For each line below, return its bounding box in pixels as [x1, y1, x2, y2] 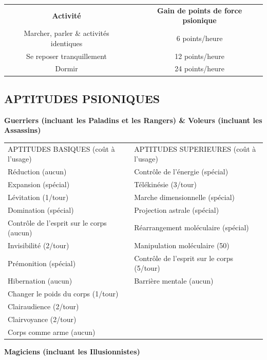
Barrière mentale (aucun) [134, 275, 214, 286]
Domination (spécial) [8, 204, 74, 215]
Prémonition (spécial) [8, 257, 76, 268]
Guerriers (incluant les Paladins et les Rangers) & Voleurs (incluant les [4, 114, 262, 125]
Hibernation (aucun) [8, 275, 72, 286]
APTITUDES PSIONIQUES [4, 90, 160, 106]
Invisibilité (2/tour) [8, 239, 69, 250]
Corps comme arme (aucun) [8, 326, 96, 337]
